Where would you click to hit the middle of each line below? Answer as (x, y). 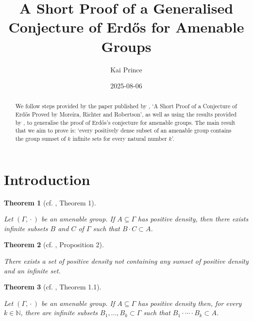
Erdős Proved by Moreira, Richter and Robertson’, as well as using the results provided (126, 114)
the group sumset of (41, 139)
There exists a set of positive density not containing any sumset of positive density (126, 261)
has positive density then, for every (190, 303)
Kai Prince (126, 69)
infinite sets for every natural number (120, 139)
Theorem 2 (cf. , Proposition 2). (54, 245)
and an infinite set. (32, 270)
